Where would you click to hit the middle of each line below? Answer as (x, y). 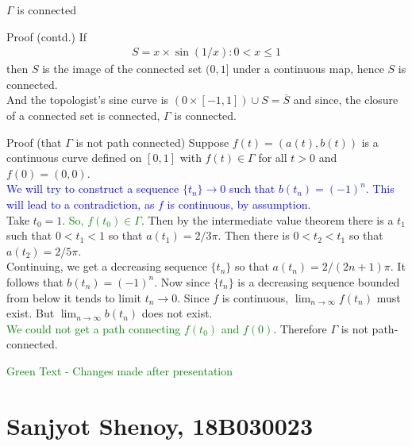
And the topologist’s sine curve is (88, 100)
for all (273, 158)
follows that (35, 281)
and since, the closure (346, 100)
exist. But (31, 313)
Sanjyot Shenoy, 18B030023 (160, 425)
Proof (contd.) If (46, 36)
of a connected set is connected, (83, 115)
